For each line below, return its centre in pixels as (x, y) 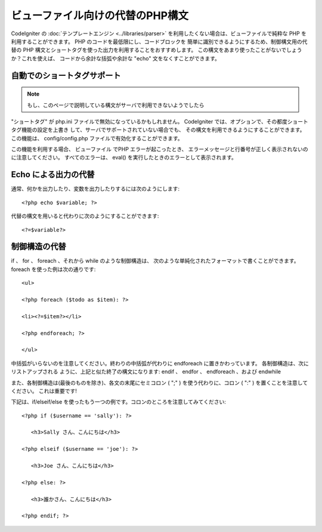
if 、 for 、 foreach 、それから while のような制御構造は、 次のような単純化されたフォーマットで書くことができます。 (155, 261)
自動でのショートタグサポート (66, 76)
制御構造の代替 (38, 247)
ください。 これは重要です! (44, 390)
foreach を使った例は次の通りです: (53, 269)
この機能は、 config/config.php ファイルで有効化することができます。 (97, 138)
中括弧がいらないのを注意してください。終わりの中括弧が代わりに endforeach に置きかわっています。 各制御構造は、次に (160, 363)
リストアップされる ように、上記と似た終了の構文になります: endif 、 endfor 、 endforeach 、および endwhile (146, 372)
